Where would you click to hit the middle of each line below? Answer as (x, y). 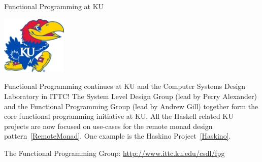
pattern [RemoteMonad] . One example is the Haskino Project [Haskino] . (118, 136)
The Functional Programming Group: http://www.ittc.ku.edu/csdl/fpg (114, 153)
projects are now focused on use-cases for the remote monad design (108, 126)
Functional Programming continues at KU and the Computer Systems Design (125, 86)
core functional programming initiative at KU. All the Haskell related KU (119, 116)
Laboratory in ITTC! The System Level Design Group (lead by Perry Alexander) (130, 96)
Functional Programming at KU (54, 6)
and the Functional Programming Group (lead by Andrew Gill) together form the (131, 106)
